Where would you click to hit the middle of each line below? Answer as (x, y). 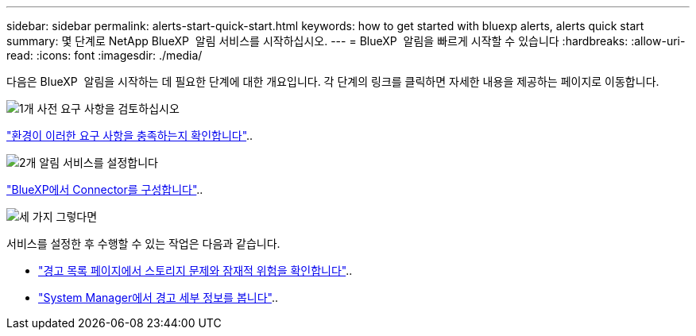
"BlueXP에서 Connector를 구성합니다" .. (105, 189)
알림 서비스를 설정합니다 (99, 162)
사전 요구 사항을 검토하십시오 (108, 108)
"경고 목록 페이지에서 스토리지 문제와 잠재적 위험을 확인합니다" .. (195, 270)
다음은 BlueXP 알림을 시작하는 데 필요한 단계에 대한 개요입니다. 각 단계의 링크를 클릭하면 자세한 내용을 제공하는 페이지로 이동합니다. (333, 81)
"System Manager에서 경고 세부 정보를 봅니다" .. (158, 297)
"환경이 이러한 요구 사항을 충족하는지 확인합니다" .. (130, 135)
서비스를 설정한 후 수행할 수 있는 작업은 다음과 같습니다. (143, 243)
